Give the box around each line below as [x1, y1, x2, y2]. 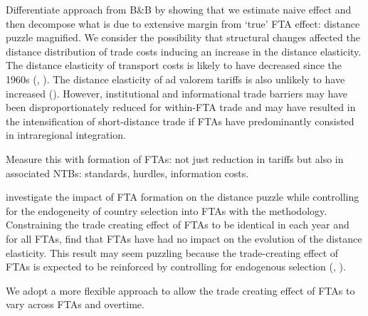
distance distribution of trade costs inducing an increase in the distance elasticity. [6, 43, 362, 58]
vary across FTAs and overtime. [6, 297, 144, 312]
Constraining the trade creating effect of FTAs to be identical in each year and [6, 217, 349, 232]
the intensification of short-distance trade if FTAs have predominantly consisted [6, 113, 354, 128]
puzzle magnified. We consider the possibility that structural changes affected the [6, 30, 360, 45]
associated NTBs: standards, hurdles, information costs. [6, 165, 249, 180]
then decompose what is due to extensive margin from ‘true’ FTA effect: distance [6, 16, 360, 31]
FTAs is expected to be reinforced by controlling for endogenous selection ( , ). [6, 259, 346, 274]
